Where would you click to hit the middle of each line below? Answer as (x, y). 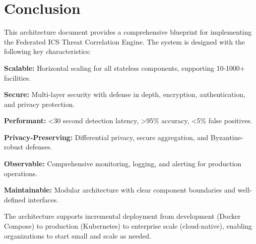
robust (14, 147)
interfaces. (43, 199)
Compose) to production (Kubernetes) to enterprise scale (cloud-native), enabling (128, 226)
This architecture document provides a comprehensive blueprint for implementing (128, 32)
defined (15, 199)
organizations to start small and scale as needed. (78, 235)
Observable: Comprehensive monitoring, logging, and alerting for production (123, 164)
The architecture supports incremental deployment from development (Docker (122, 216)
